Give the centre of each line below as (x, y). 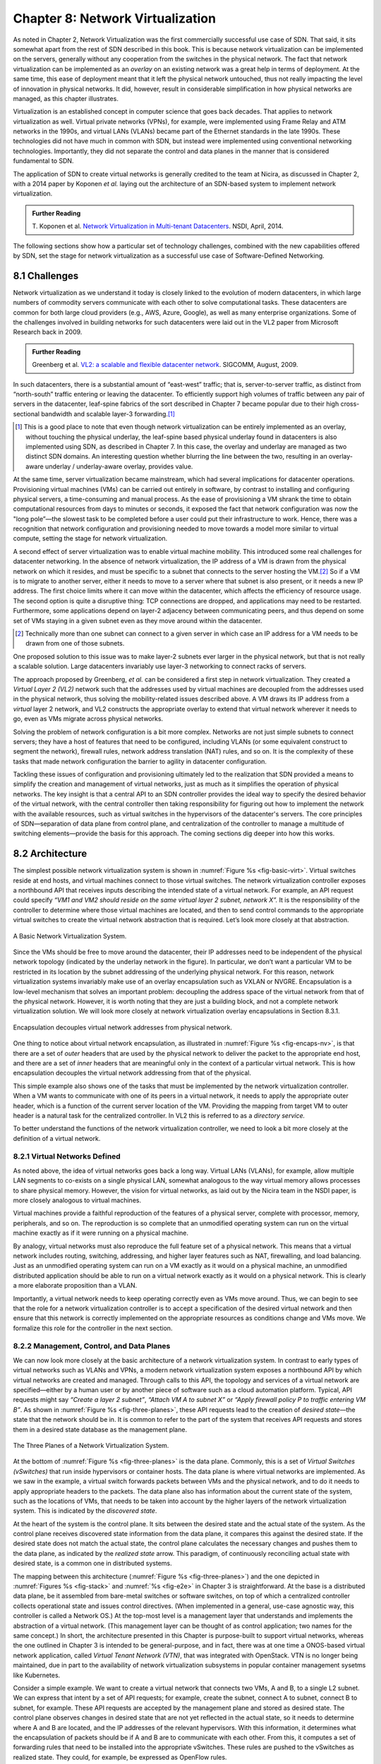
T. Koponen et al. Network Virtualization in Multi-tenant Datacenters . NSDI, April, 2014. (158, 226)
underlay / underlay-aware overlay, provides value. (119, 466)
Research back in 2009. (48, 332)
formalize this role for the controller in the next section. (93, 1328)
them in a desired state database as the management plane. (100, 1430)
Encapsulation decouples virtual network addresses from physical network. (123, 1027)
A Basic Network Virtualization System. (70, 936)
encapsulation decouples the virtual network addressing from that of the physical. (132, 1073)
